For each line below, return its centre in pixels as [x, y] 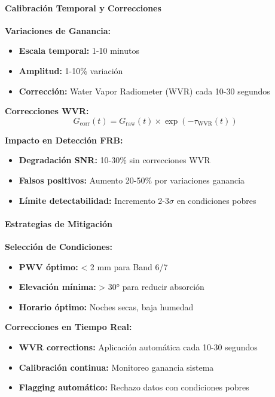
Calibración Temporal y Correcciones [83, 7]
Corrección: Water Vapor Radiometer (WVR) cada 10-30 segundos [144, 91]
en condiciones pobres [216, 200]
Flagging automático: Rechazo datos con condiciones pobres [134, 387]
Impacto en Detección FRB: [64, 140]
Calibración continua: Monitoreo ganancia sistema [116, 367]
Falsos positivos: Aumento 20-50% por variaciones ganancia [132, 180]
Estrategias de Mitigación [59, 223]
